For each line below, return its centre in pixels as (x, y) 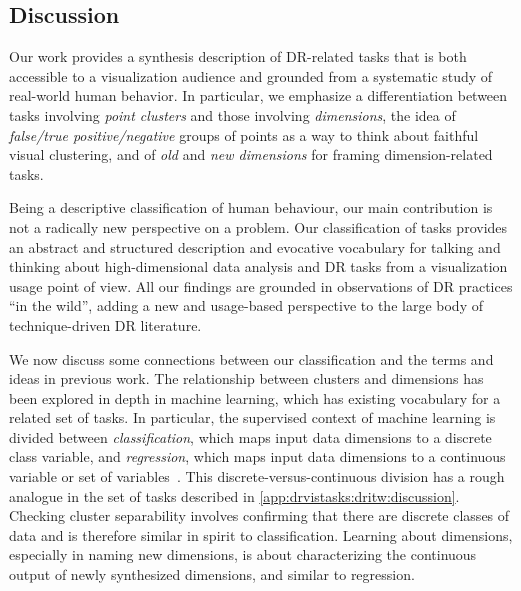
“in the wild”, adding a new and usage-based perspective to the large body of (246, 305)
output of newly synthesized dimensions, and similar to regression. (212, 574)
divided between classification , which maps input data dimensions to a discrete (250, 436)
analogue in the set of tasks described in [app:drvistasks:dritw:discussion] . (234, 495)
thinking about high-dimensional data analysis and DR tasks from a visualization (258, 266)
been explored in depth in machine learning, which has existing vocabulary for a (255, 397)
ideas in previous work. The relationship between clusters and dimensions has (246, 378)
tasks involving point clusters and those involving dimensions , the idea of (232, 114)
